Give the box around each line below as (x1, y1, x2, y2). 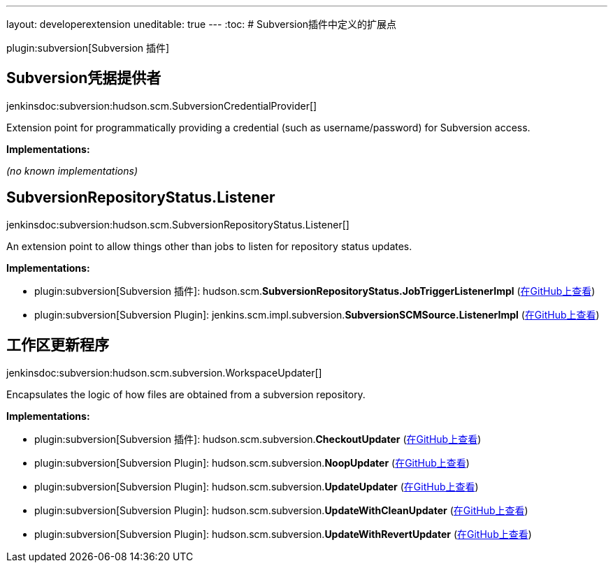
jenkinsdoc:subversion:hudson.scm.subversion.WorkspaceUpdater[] (6, 366, 322, 379)
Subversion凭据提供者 (6, 69, 161, 87)
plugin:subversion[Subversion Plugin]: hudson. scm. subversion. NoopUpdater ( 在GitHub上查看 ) (34, 456, 470, 469)
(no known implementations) (6, 164, 138, 177)
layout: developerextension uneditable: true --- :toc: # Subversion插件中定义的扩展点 (6, 18, 397, 30)
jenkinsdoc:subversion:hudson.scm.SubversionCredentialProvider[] (6, 99, 317, 112)
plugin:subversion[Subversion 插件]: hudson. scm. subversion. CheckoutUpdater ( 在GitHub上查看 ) (34, 432, 482, 445)
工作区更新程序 (6, 336, 109, 354)
